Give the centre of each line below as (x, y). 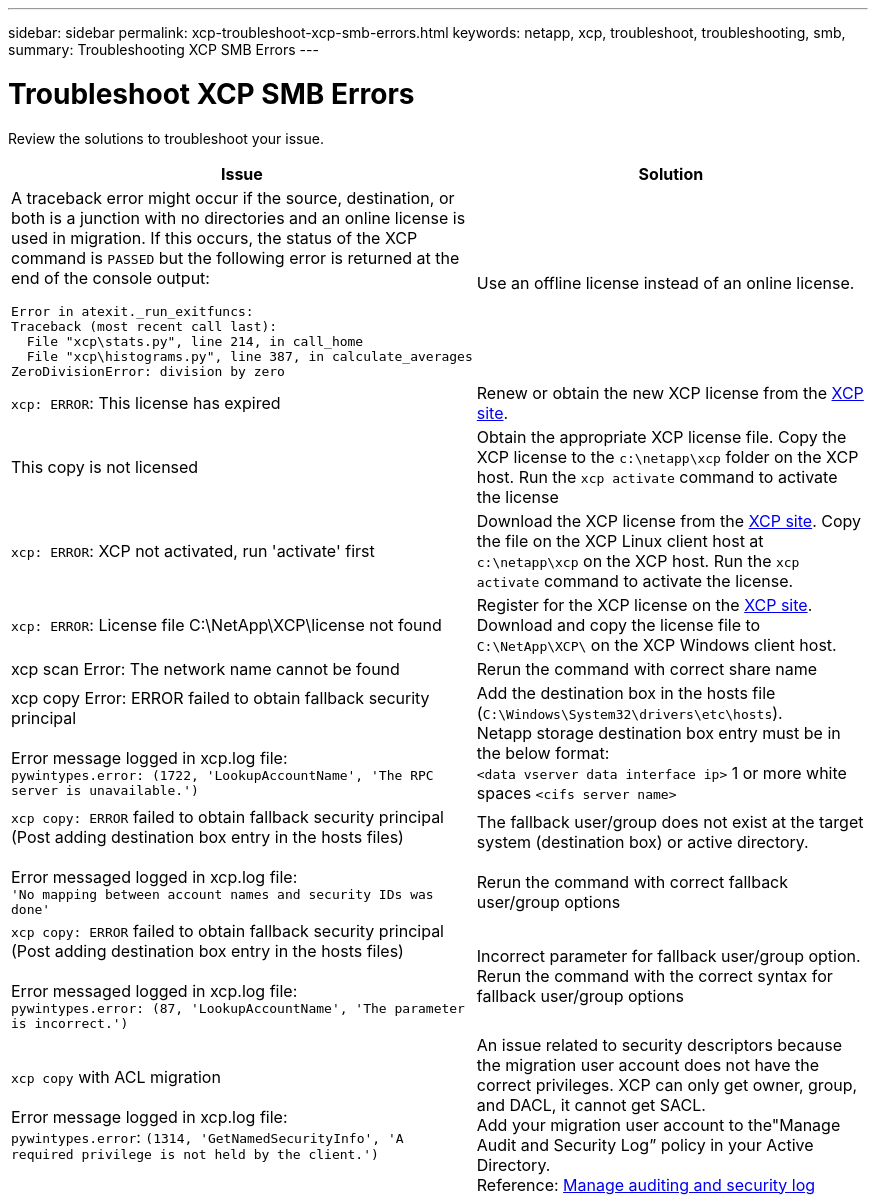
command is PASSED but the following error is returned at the (235, 257)
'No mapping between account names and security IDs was (222, 894)
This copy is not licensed (105, 466)
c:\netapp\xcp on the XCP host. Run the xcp (638, 560)
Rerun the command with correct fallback (632, 881)
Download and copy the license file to (618, 624)
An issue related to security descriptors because (659, 1044)
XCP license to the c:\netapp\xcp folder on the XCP (667, 456)
